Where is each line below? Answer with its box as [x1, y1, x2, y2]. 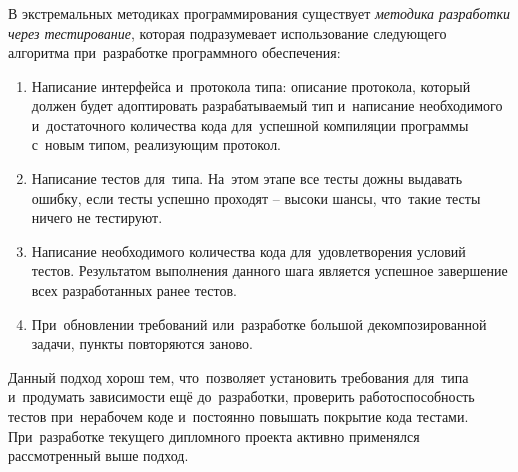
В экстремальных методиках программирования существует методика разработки [8, 2, 511, 23]
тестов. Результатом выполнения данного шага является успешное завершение [31, 260, 508, 281]
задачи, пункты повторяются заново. [31, 333, 253, 354]
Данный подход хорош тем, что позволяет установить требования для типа [8, 366, 469, 387]
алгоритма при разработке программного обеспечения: [8, 42, 341, 63]
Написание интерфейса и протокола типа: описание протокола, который [31, 75, 471, 96]
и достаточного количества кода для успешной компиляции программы [31, 114, 469, 135]
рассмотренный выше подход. [8, 445, 189, 466]
